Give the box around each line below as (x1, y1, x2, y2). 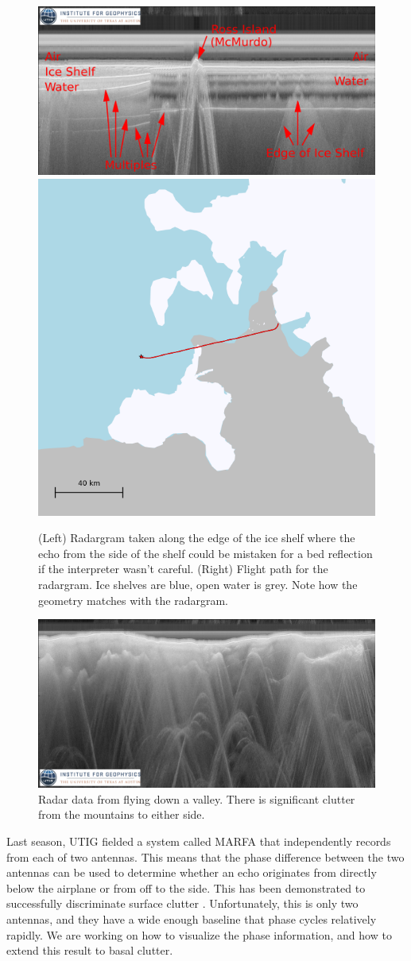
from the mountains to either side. (38, 806, 205, 823)
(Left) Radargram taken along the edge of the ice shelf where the (38, 529, 355, 546)
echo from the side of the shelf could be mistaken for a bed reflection (38, 544, 373, 561)
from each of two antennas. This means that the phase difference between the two (6, 848, 405, 865)
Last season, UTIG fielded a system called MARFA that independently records (6, 832, 391, 849)
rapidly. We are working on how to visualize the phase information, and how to (6, 926, 392, 943)
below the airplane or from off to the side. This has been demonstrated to (6, 879, 366, 896)
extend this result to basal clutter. (6, 942, 173, 959)
